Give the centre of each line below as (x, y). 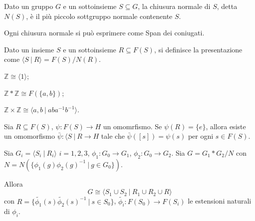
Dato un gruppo (29, 6)
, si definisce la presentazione (198, 49)
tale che (113, 136)
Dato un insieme (29, 49)
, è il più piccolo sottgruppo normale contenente (99, 16)
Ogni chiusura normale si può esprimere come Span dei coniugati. (104, 33)
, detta (227, 6)
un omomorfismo (30, 136)
